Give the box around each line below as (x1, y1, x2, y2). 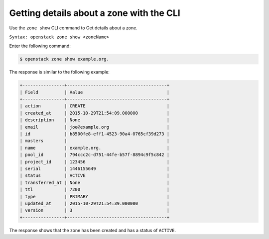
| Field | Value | (19, 89, 170, 95)
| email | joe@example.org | (19, 124, 170, 130)
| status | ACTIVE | (19, 173, 170, 178)
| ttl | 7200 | (19, 187, 170, 192)
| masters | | (19, 138, 170, 144)
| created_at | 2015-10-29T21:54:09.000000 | (19, 110, 170, 116)
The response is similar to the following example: (9, 69, 110, 75)
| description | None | (19, 117, 170, 123)
